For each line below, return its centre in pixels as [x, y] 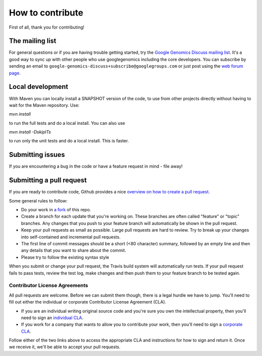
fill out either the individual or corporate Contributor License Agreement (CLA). [88, 302]
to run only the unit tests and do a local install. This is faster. [69, 141]
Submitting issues [37, 155]
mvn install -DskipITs [30, 132]
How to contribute [46, 13]
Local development [39, 87]
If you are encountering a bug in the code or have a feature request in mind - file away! [96, 166]
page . [15, 73]
